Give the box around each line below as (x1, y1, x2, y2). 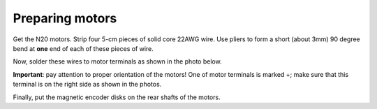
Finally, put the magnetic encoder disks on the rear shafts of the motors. (13, 93, 221, 101)
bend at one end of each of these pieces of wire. (13, 44, 154, 52)
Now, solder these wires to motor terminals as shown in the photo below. (13, 57, 223, 66)
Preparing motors (13, 10, 117, 26)
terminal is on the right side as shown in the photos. (13, 80, 162, 89)
